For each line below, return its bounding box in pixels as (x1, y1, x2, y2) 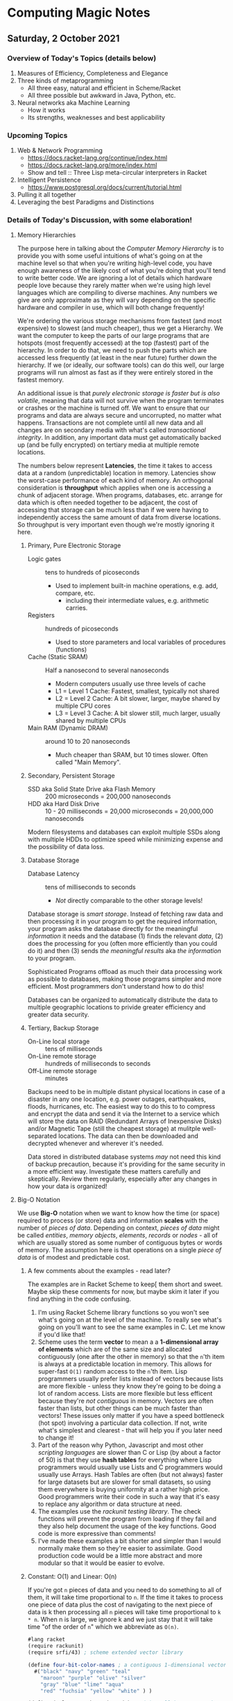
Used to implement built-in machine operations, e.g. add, (55, 581, 218, 590)
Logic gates (27, 555, 62, 563)
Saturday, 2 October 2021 (7, 33, 120, 44)
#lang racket (27, 1636, 66, 1643)
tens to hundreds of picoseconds (44, 568, 140, 576)
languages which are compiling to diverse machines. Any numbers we (17, 289, 218, 297)
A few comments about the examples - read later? (27, 1267, 171, 1275)
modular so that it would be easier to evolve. (37, 1559, 165, 1567)
